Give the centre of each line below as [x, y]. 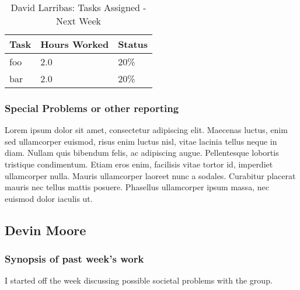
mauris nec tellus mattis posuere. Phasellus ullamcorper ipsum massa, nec [137, 187]
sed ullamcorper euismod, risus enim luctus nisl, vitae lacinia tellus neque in [141, 141]
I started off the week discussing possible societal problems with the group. [139, 280]
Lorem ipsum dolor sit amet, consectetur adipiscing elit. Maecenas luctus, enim [146, 130]
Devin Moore [46, 230]
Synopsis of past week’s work [74, 259]
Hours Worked [75, 44]
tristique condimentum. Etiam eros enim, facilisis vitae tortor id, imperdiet [139, 164]
